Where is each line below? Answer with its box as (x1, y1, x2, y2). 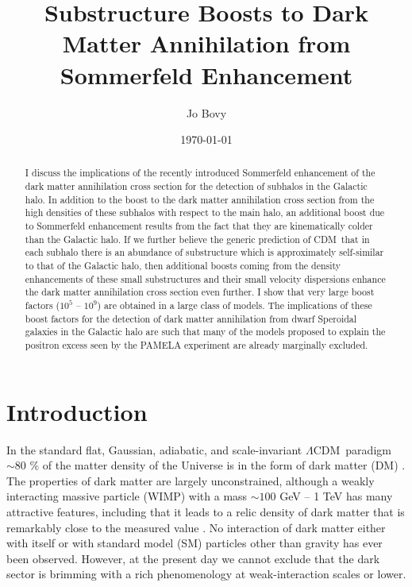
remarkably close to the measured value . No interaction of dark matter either (6, 519, 386, 535)
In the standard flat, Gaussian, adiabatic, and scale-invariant (6, 441, 302, 458)
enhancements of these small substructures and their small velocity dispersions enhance (25, 272, 386, 285)
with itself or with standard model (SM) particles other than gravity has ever (6, 535, 383, 551)
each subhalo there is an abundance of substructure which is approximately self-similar (25, 245, 384, 259)
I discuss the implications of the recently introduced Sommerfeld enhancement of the (25, 166, 375, 180)
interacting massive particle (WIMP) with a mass (6, 488, 248, 504)
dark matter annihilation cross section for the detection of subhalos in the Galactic (25, 180, 368, 193)
